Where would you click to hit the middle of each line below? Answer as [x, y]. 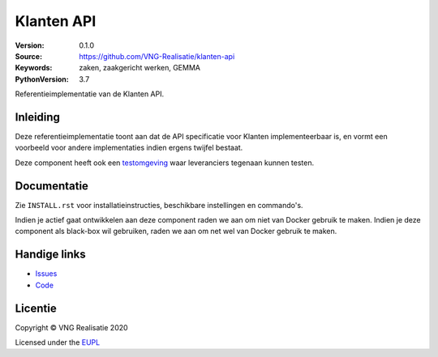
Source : [29, 56]
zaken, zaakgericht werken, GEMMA [140, 68]
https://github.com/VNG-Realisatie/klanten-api [157, 56]
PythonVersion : [42, 79]
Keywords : [34, 68]
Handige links [51, 255]
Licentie [36, 308]
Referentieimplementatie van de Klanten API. [90, 94]
